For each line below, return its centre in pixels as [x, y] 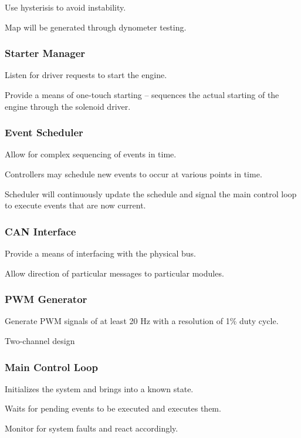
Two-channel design [40, 341]
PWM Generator [46, 299]
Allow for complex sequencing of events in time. [91, 154]
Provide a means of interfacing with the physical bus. [101, 253]
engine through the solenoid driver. [68, 106]
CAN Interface [40, 231]
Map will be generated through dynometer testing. [96, 27]
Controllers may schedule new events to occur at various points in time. [133, 174]
